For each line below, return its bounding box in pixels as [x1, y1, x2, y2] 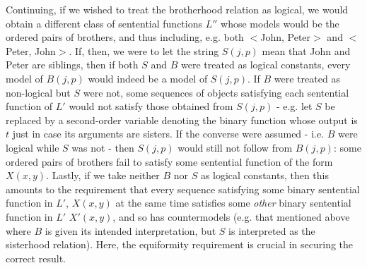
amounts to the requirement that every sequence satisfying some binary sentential [6, 181, 360, 196]
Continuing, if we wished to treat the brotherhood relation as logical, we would [6, 2, 349, 16]
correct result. [6, 250, 66, 265]
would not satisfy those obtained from [69, 99, 233, 114]
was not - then [71, 140, 134, 154]
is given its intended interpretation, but [45, 223, 216, 238]
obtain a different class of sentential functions [6, 16, 203, 30]
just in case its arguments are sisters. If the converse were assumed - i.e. [12, 126, 325, 141]
